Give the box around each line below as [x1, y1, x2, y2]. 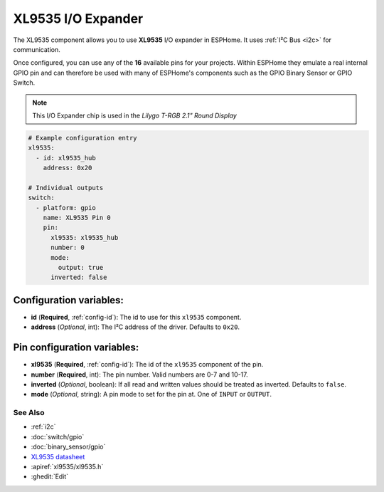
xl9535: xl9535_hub [50, 234, 119, 241]
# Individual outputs [28, 184, 104, 192]
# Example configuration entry [28, 134, 138, 142]
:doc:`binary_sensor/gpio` [31, 442, 106, 451]
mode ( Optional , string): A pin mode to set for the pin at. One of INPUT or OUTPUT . [31, 390, 272, 399]
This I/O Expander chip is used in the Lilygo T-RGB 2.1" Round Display [32, 111, 238, 120]
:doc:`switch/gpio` [31, 432, 85, 441]
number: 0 [50, 244, 85, 252]
